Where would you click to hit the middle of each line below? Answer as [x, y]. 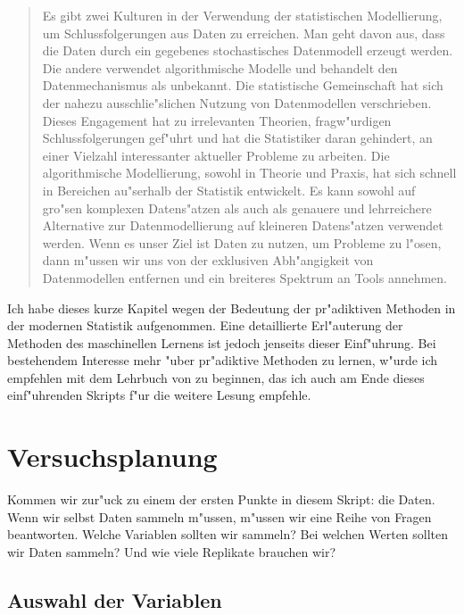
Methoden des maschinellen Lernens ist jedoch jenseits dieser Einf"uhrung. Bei [222, 342]
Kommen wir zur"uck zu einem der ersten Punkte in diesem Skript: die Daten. [221, 499]
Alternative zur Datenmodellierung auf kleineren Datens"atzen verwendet [243, 225]
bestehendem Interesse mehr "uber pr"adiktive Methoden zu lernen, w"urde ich [223, 360]
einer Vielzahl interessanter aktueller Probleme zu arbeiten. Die [216, 155]
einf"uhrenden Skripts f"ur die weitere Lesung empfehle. [159, 395]
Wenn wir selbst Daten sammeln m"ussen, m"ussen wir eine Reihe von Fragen [220, 516]
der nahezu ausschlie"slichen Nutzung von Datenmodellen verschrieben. [237, 102]
